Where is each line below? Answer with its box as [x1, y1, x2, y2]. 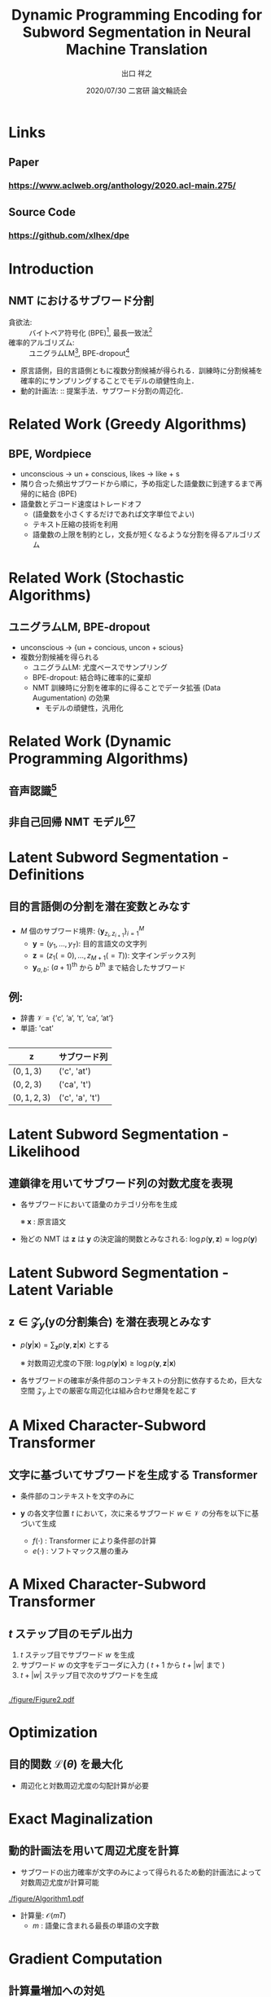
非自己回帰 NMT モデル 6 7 [8, 812, 136, 828]
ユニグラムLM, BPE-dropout [8, 621, 151, 634]
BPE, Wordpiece [8, 447, 92, 461]
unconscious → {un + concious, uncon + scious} [20, 642, 184, 652]
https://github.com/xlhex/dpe [8, 230, 130, 241]
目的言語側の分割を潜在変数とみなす [8, 900, 190, 914]
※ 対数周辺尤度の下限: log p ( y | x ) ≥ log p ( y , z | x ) [20, 1358, 177, 1368]
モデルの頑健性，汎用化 [44, 703, 124, 713]
